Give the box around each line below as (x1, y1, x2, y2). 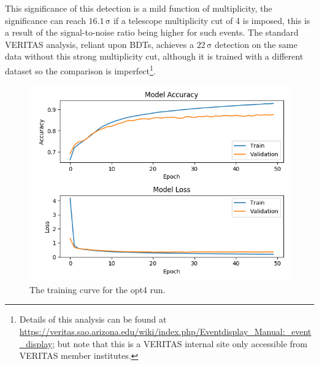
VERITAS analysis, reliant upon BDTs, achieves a (5, 37, 194, 50)
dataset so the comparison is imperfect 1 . (5, 62, 156, 77)
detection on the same (215, 37, 298, 50)
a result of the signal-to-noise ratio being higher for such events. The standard (5, 26, 299, 39)
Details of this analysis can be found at (19, 313, 167, 326)
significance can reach (5, 14, 86, 26)
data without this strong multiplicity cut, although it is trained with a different (5, 50, 304, 63)
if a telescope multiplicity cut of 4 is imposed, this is (113, 14, 310, 26)
